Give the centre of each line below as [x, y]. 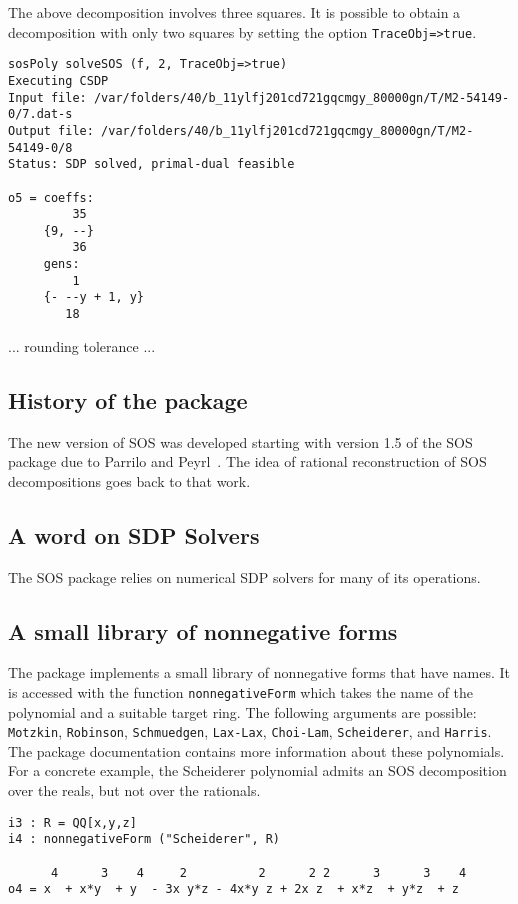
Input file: [47, 97]
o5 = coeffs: [51, 197]
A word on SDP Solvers [134, 534]
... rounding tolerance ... [82, 345]
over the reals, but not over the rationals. [134, 790]
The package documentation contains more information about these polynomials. [256, 750]
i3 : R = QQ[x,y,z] [72, 822]
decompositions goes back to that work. [129, 480]
